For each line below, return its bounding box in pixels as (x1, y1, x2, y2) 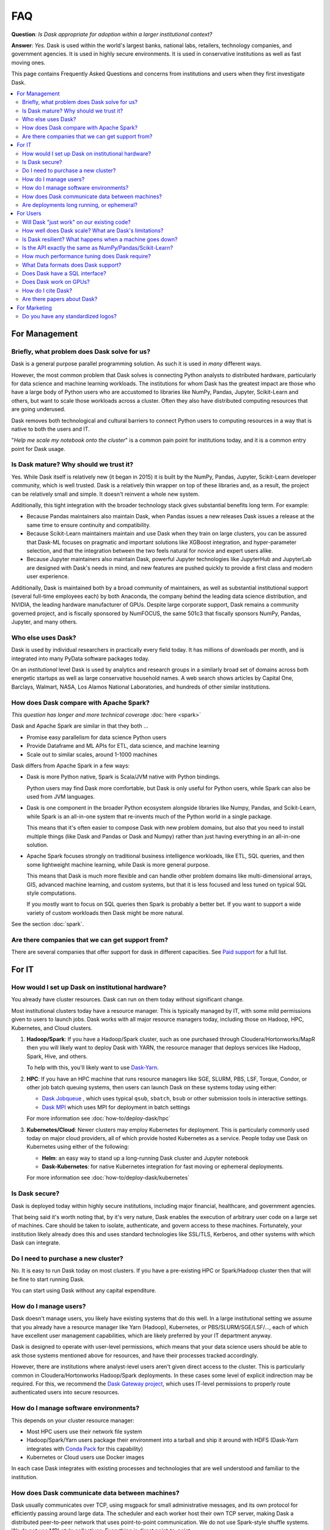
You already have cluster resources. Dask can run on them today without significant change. (11, 996, 244, 1003)
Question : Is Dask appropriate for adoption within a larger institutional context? (11, 31, 213, 38)
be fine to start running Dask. (11, 1275, 85, 1283)
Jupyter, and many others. (11, 618, 78, 625)
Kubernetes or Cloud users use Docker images (26, 1453, 145, 1461)
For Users (16, 210, 42, 217)
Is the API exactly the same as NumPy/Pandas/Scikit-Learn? (22, 244, 174, 251)
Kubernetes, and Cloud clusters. (11, 1024, 93, 1031)
